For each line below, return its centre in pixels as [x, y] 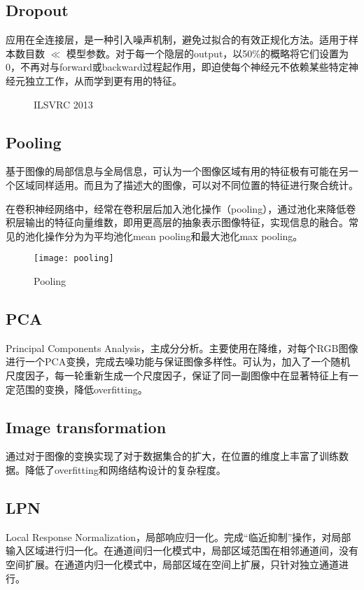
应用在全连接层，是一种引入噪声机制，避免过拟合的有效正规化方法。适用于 [177, 40]
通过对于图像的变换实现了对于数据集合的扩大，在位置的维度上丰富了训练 [172, 456]
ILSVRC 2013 [63, 104]
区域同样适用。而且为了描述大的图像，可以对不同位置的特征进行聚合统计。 [187, 184]
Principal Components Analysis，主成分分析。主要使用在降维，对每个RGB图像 [182, 347]
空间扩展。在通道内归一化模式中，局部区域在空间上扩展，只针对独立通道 [172, 564]
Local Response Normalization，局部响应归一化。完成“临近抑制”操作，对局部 [178, 536]
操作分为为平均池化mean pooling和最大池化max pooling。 [174, 236]
